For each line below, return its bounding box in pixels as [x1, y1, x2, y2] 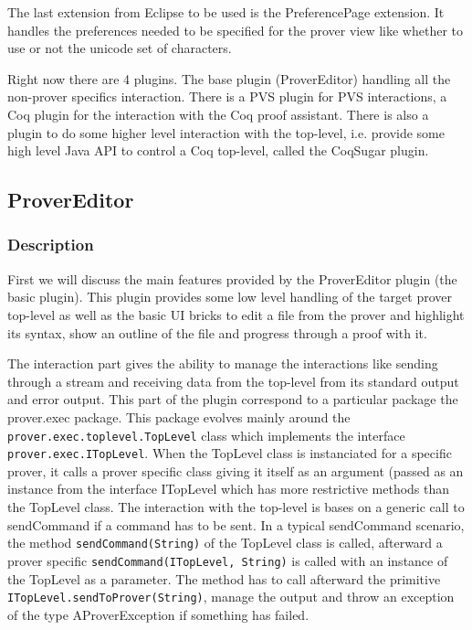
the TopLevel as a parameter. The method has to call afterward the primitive [7, 569, 441, 588]
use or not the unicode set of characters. [7, 38, 232, 58]
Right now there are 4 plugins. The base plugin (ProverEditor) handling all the [7, 69, 451, 88]
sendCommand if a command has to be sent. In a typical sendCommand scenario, [7, 515, 465, 534]
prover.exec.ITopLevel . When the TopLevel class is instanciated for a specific [7, 443, 452, 463]
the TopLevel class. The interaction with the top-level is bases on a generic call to [7, 497, 465, 516]
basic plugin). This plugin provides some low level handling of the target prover [7, 287, 452, 306]
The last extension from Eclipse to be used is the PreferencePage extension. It [7, 3, 445, 21]
